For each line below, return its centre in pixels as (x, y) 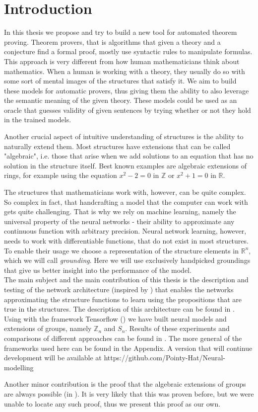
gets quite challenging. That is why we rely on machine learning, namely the (120, 211)
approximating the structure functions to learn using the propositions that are (123, 299)
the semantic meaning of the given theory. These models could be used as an (121, 100)
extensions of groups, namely (48, 328)
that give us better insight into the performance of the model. (98, 270)
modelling (19, 367)
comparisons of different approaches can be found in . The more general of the (123, 338)
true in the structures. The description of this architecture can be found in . (119, 309)
